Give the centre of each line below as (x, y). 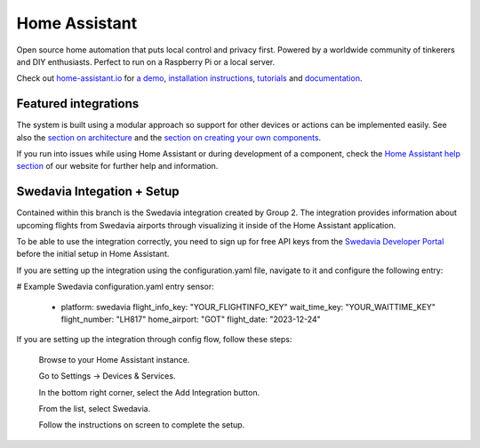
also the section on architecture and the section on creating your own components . (169, 137)
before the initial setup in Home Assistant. (93, 254)
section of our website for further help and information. (117, 166)
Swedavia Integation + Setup (98, 192)
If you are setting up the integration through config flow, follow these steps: (154, 340)
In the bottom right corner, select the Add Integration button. (149, 392)
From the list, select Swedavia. (95, 408)
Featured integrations (78, 104)
